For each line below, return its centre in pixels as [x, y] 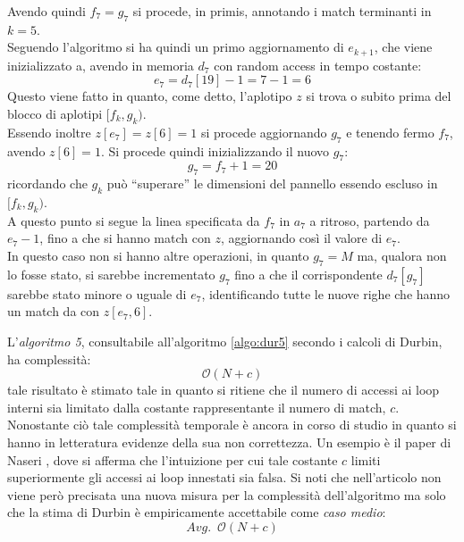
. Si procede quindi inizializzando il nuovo [215, 150]
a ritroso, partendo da [370, 220]
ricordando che [47, 183]
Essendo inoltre [49, 132]
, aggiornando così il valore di [301, 238]
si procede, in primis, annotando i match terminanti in [282, 11]
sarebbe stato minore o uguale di [97, 293]
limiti [366, 459]
